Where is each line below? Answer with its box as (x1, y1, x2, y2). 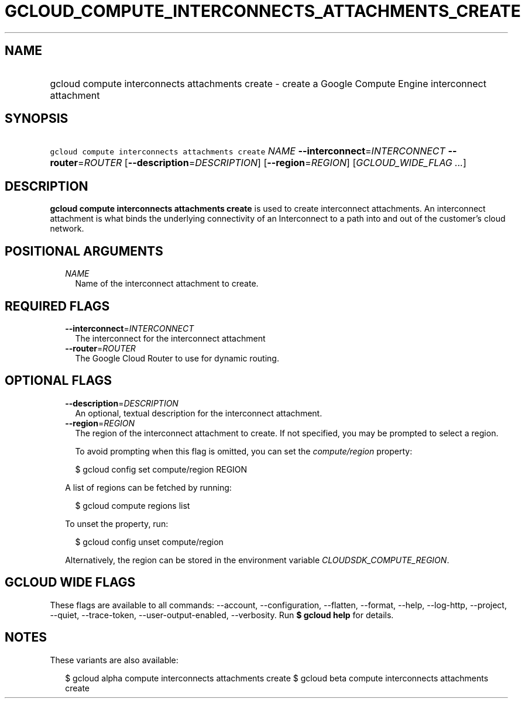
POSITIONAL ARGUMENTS (5, 243, 163, 259)
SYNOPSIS (5, 111, 68, 126)
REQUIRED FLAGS (5, 298, 110, 313)
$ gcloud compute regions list (75, 500, 190, 511)
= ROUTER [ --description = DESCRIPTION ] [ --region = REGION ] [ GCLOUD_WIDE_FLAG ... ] (78, 157, 466, 169)
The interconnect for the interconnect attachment (75, 333, 266, 343)
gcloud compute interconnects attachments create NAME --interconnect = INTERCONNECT (50, 145, 445, 157)
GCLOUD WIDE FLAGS (5, 575, 136, 590)
